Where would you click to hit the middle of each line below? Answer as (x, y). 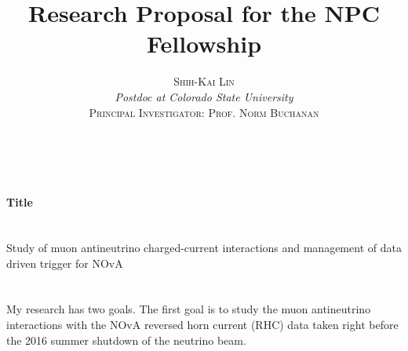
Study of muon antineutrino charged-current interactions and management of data (204, 248)
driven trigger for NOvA (65, 263)
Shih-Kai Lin (204, 81)
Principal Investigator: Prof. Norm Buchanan (204, 112)
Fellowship (204, 44)
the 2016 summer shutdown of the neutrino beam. (126, 340)
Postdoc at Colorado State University (204, 96)
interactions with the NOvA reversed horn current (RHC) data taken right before (202, 325)
